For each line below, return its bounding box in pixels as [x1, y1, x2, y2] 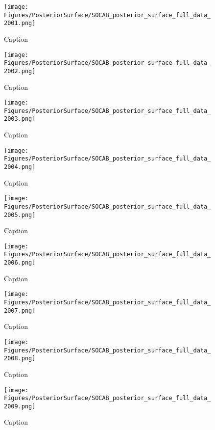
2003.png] [4, 115, 36, 123]
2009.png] [4, 403, 36, 410]
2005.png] [4, 211, 36, 218]
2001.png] [4, 20, 36, 27]
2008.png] [4, 355, 36, 362]
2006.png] [4, 259, 36, 267]
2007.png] [4, 307, 36, 314]
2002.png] [4, 67, 36, 75]
